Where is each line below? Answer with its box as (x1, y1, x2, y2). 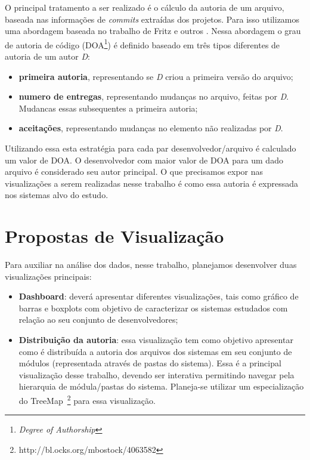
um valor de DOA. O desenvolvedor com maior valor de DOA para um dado (5, 153, 283, 166)
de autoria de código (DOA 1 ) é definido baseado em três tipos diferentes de (5, 36, 280, 51)
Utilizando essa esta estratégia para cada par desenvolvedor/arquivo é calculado (5, 142, 296, 154)
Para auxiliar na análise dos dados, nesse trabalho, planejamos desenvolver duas (5, 258, 297, 271)
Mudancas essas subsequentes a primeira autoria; (18, 101, 198, 114)
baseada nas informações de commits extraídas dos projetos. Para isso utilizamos (5, 13, 300, 25)
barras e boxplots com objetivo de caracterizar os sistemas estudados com (18, 301, 288, 314)
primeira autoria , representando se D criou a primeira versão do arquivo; (18, 70, 293, 82)
